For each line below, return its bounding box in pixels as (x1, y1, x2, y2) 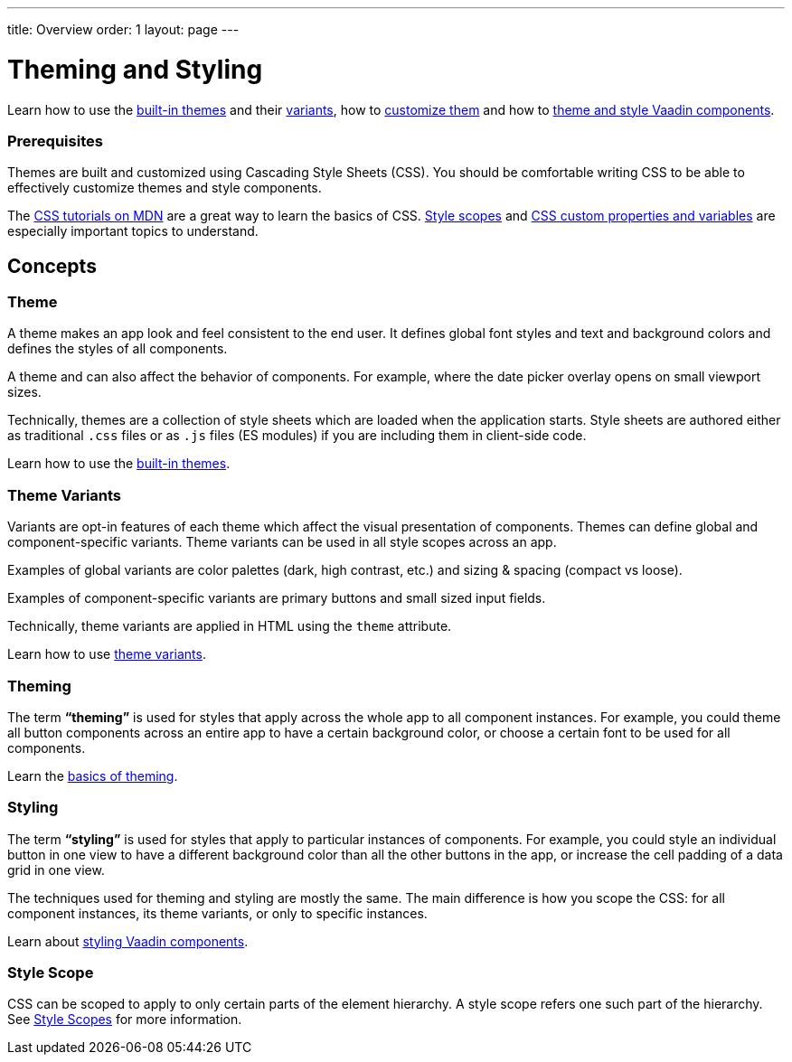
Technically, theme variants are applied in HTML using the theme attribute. (7, 618, 452, 634)
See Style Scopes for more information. (7, 1011, 242, 1028)
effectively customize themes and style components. (7, 180, 322, 196)
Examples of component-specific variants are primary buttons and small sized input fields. (7, 590, 546, 606)
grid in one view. (7, 861, 105, 878)
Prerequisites (7, 131, 103, 150)
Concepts (7, 254, 97, 277)
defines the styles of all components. (7, 341, 228, 357)
